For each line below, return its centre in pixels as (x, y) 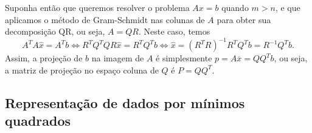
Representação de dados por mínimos (125, 102)
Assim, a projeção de (44, 58)
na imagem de (118, 58)
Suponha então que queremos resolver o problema (97, 7)
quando (235, 7)
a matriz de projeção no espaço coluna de (82, 70)
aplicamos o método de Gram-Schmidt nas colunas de (105, 19)
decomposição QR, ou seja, (55, 31)
